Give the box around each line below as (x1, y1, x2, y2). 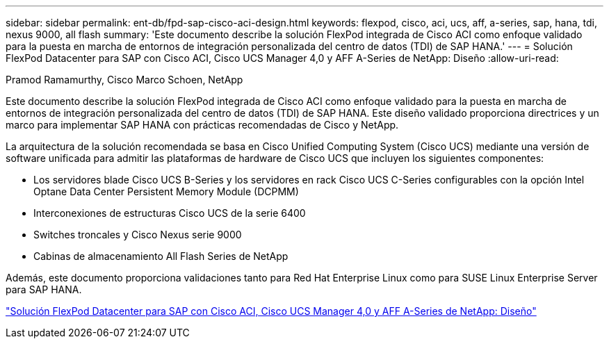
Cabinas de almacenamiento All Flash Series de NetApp (33, 250, 289, 262)
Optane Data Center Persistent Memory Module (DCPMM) (33, 186, 299, 197)
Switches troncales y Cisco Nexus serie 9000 (33, 229, 242, 240)
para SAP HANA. (6, 284, 82, 295)
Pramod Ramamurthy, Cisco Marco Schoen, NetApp (6, 74, 243, 85)
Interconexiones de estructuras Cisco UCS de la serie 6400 (33, 207, 306, 219)
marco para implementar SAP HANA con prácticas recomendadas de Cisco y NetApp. (6, 119, 399, 131)
